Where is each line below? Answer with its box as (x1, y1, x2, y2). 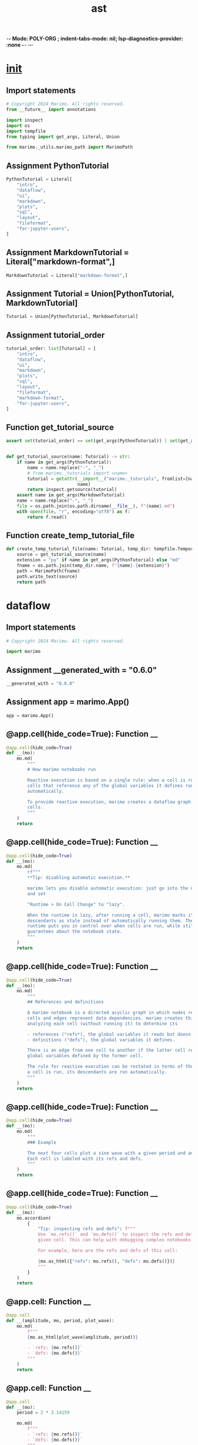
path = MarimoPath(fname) (16, 568, 81, 574)
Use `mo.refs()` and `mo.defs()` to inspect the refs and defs (37, 1231, 196, 1238)
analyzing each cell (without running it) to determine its (27, 1021, 178, 1026)
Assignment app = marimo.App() (6, 697, 130, 707)
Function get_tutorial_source (6, 422, 114, 432)
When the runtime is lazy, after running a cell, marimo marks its (27, 912, 196, 918)
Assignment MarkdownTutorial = (6, 247, 130, 258)
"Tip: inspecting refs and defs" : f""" (37, 1226, 136, 1232)
